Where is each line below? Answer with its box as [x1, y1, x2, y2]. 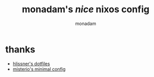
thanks [5, 43, 36, 55]
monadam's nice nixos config [22, 4, 149, 15]
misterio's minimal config [12, 66, 66, 72]
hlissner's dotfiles [12, 60, 50, 67]
